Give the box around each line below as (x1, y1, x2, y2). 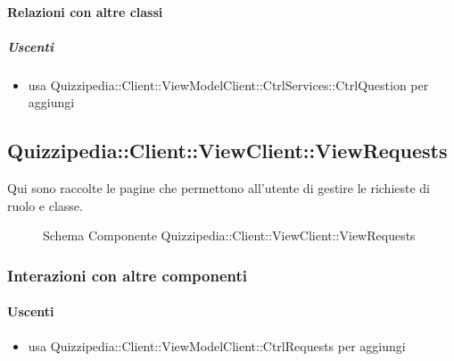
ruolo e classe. (7, 196, 83, 214)
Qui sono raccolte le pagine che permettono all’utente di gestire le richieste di (7, 179, 431, 197)
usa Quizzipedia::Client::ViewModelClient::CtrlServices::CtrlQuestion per (28, 75, 429, 94)
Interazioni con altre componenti (7, 264, 247, 286)
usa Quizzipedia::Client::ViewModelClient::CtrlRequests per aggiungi (28, 336, 406, 355)
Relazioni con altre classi (7, 2, 163, 21)
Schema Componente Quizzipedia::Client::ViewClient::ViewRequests (43, 226, 416, 245)
